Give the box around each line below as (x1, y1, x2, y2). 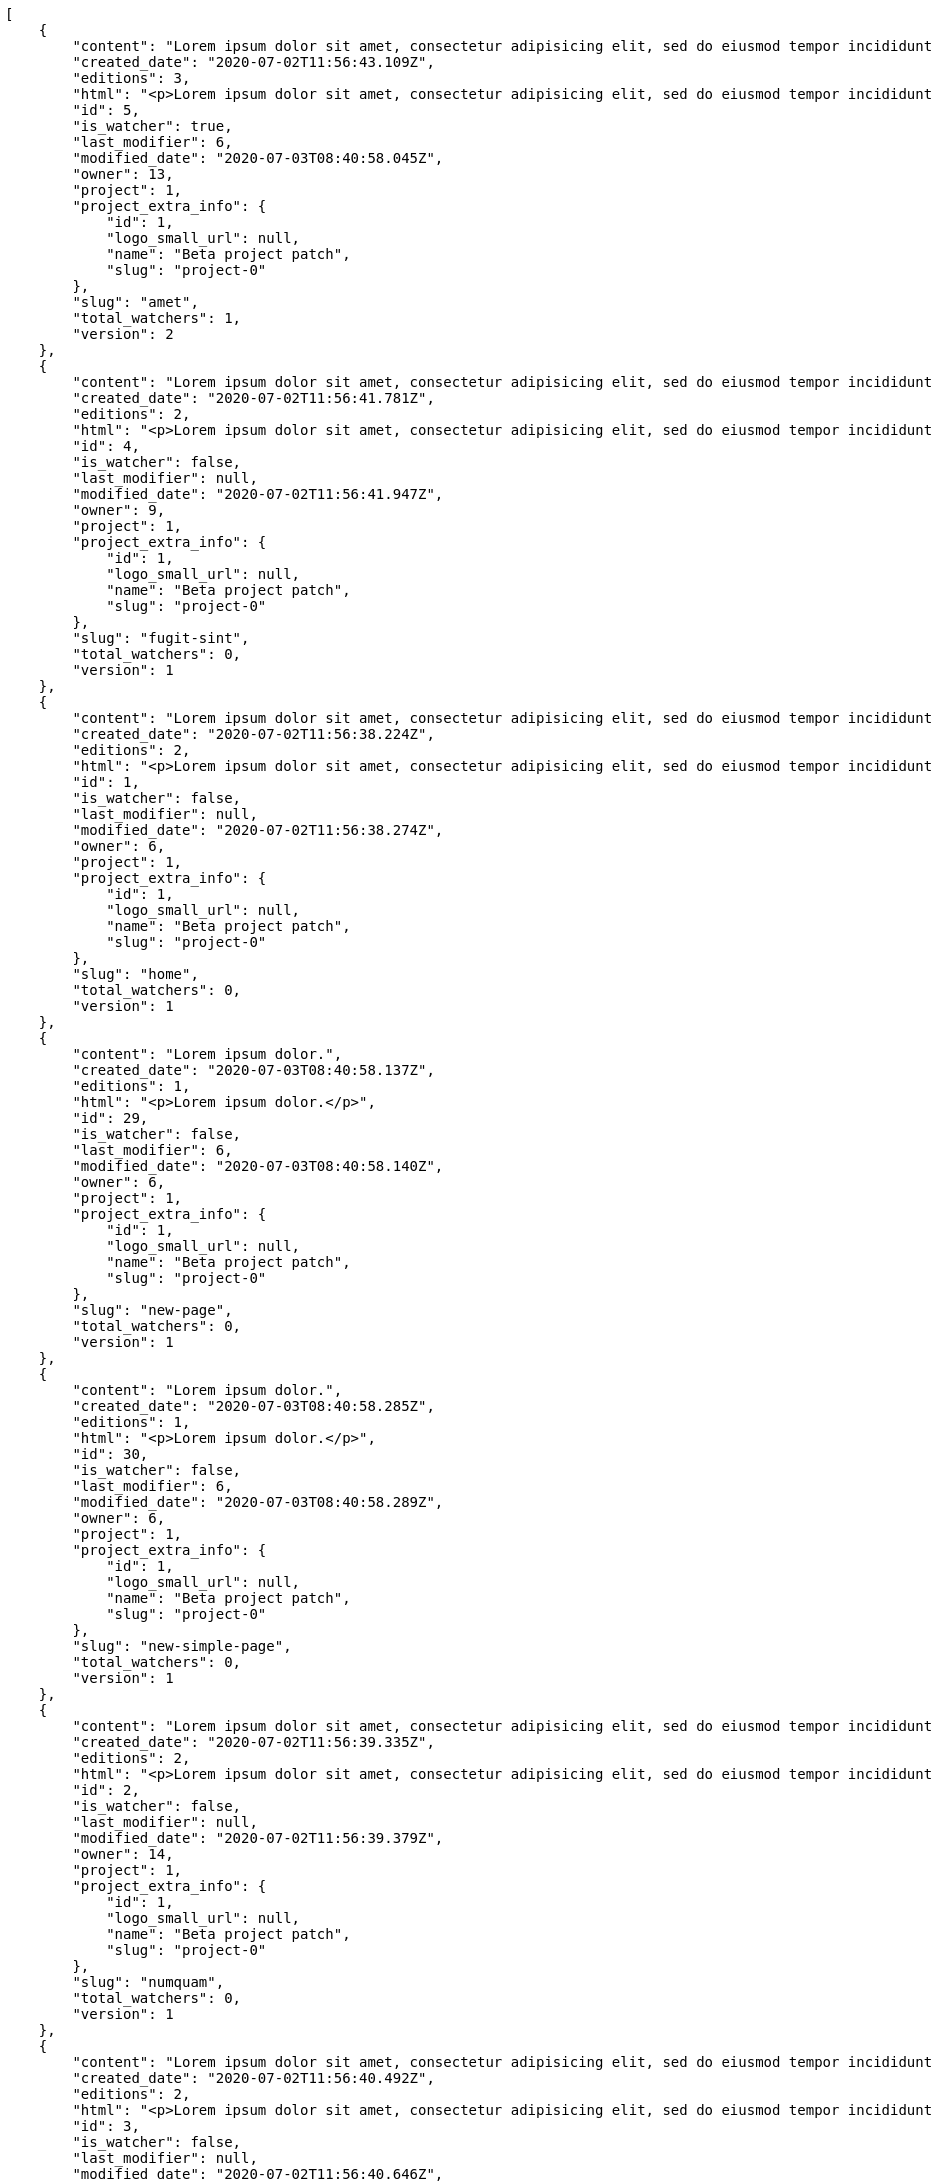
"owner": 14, (72, 1846, 174, 1862)
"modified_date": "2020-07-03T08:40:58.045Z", (72, 150, 444, 166)
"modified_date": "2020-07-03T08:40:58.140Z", (72, 1158, 444, 1174)
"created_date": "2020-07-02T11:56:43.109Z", (72, 54, 435, 70)
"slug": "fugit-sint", (72, 630, 250, 646)
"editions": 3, (72, 70, 191, 86)
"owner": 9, (72, 502, 166, 518)
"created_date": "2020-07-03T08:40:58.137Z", (72, 1062, 435, 1078)
